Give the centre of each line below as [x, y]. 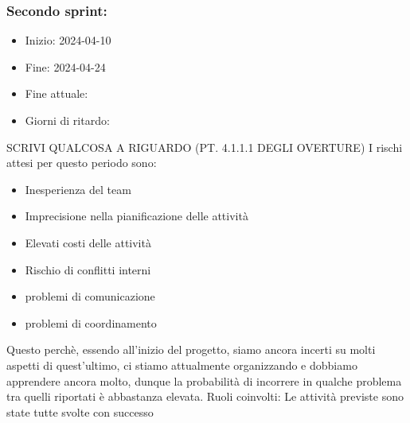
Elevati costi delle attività [88, 242]
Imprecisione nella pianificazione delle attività [137, 216]
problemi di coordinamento [91, 322]
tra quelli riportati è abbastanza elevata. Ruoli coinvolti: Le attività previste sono [205, 396]
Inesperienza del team [78, 189]
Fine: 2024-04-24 [65, 66]
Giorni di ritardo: [67, 120]
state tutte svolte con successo [80, 411]
